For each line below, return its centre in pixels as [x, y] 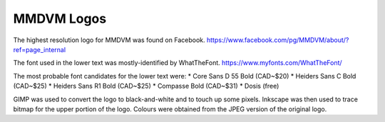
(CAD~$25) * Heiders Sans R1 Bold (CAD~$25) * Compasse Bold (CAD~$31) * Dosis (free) [146, 86]
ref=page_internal [40, 49]
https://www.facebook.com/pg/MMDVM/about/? [278, 40]
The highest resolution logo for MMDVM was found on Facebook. [109, 40]
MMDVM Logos [60, 19]
